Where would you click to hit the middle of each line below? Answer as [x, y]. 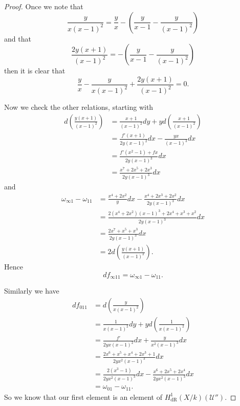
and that [18, 38]
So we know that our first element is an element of [83, 397]
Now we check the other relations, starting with [79, 107]
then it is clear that [35, 71]
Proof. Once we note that [44, 6]
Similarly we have [32, 291]
